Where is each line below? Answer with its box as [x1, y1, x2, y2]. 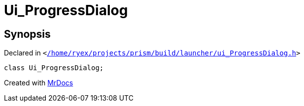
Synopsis [4, 27, 51, 40]
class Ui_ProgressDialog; [4, 64, 104, 72]
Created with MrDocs [4, 79, 73, 87]
